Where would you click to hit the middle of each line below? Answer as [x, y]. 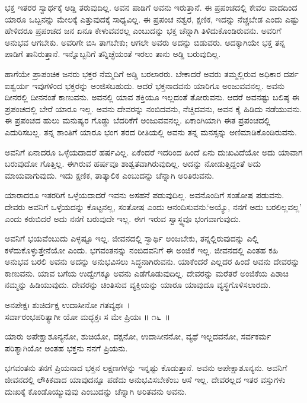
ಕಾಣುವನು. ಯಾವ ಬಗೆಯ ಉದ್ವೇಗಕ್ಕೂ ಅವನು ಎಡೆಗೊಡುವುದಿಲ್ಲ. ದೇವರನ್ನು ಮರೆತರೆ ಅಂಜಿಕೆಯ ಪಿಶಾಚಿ [147, 273]
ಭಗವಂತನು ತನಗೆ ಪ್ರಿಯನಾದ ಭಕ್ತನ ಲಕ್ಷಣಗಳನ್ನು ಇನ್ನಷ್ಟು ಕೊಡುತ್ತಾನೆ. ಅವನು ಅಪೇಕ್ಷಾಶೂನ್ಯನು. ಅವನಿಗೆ [146, 368]
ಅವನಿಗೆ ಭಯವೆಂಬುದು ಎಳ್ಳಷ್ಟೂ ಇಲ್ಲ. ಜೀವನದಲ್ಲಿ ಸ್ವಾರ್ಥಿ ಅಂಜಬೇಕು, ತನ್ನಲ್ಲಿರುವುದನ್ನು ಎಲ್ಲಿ [132, 238]
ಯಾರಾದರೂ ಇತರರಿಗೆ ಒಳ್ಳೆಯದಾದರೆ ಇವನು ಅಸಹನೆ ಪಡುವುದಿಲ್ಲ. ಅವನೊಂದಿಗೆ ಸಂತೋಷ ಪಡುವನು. [145, 195]
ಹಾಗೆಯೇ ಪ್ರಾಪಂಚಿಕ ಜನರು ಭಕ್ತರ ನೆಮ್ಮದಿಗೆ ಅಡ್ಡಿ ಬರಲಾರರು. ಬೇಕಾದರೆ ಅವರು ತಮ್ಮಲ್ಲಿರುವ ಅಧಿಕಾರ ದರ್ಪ [152, 73]
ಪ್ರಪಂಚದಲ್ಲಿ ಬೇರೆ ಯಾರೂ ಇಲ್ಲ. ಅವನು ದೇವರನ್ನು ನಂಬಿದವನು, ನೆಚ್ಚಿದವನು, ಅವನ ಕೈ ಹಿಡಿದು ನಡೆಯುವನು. [153, 108]
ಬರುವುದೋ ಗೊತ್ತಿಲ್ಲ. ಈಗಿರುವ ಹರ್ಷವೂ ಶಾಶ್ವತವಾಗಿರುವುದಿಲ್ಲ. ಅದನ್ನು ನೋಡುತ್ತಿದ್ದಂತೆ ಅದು [133, 164]
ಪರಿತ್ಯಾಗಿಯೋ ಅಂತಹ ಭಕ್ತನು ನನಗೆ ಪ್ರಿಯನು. [66, 348]
